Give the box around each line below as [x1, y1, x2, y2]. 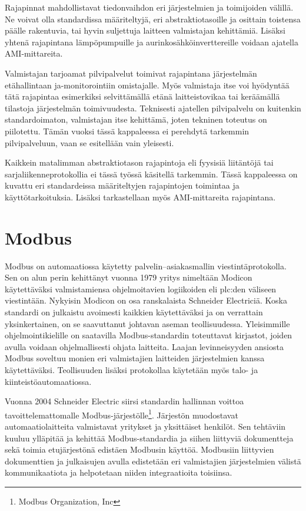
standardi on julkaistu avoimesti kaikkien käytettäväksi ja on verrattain [5, 306, 263, 318]
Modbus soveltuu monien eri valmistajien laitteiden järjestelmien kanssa [5, 352, 265, 364]
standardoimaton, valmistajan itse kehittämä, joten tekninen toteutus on [5, 113, 267, 126]
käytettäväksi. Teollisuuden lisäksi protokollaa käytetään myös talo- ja [5, 363, 258, 375]
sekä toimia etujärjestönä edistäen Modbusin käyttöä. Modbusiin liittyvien [5, 443, 274, 456]
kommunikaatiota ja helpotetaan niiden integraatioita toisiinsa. [5, 466, 232, 479]
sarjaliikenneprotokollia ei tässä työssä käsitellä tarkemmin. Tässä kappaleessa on [5, 167, 298, 180]
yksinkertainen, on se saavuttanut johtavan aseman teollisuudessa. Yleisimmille [5, 317, 290, 329]
